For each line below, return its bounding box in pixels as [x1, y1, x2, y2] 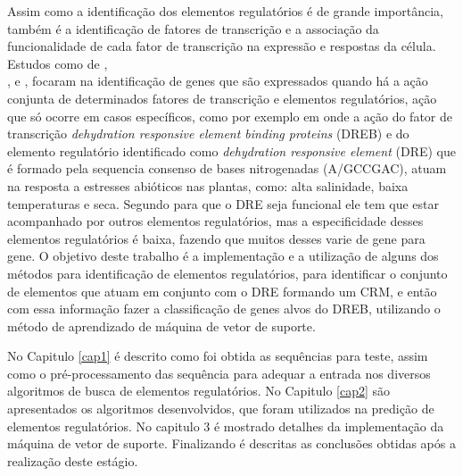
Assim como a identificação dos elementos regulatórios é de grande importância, [7, 2, 443, 20]
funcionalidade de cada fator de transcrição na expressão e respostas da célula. [7, 37, 436, 55]
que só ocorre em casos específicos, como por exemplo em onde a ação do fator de [7, 106, 452, 125]
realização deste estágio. [7, 451, 138, 470]
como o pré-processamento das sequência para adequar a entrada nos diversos [7, 363, 431, 382]
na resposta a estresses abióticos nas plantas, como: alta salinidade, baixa [7, 176, 409, 195]
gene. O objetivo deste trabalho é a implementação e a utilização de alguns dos [7, 246, 439, 265]
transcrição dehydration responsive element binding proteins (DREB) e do [7, 124, 409, 143]
